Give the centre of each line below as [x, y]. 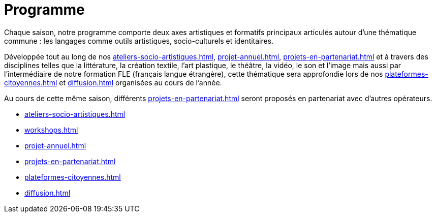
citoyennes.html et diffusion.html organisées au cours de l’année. [113, 82]
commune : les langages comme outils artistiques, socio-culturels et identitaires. [139, 41]
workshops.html [51, 130]
